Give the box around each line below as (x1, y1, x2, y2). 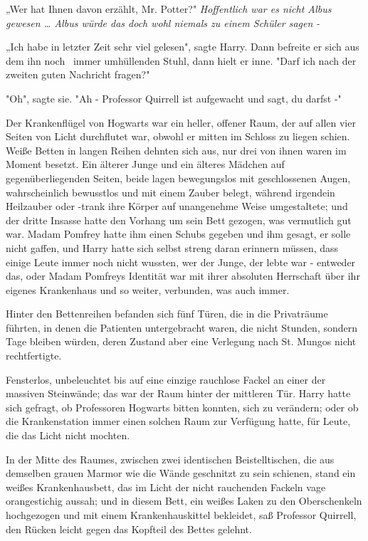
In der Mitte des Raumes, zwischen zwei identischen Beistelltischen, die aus (6, 451, 335, 466)
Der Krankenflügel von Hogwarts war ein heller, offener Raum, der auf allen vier (6, 115, 356, 130)
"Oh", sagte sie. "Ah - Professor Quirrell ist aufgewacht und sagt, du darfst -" (6, 90, 342, 105)
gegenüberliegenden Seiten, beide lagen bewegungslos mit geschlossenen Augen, (6, 170, 351, 185)
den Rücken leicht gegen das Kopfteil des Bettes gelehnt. (6, 521, 252, 536)
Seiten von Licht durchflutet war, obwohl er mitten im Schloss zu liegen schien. (6, 129, 350, 144)
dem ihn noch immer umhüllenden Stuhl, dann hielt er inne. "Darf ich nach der (6, 53, 357, 68)
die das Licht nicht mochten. (6, 428, 130, 443)
